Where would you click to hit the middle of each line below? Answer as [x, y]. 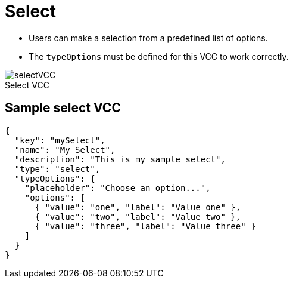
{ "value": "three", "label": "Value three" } [145, 226]
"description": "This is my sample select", [120, 159]
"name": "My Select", [65, 150]
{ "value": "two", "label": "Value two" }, [138, 216]
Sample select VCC [63, 108]
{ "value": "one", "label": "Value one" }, [138, 207]
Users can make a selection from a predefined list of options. [148, 38]
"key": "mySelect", [60, 140]
